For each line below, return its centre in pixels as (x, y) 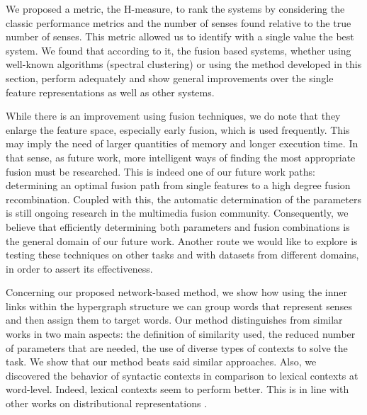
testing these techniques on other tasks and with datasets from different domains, (182, 255)
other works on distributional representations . (107, 403)
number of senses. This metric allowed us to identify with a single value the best (180, 36)
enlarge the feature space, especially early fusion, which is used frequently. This (178, 129)
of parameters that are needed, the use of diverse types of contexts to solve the (177, 347)
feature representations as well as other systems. (110, 92)
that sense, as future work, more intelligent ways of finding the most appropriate (181, 157)
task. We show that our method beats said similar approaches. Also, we (161, 362)
